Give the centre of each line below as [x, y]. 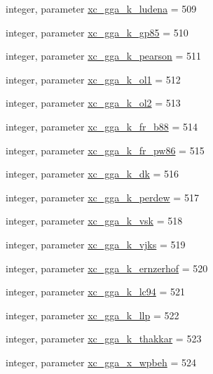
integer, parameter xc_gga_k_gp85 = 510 [97, 32]
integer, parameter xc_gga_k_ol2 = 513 [93, 103]
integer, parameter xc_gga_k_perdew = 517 [102, 197]
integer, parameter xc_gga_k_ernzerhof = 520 [107, 268]
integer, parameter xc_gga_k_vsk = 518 [94, 221]
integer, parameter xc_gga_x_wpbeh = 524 [101, 362]
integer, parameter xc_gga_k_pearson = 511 [104, 56]
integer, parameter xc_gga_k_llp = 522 [92, 315]
